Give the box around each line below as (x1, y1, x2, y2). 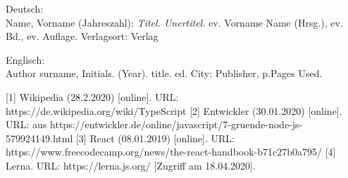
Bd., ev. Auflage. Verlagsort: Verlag (6, 29, 159, 43)
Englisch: (6, 52, 45, 67)
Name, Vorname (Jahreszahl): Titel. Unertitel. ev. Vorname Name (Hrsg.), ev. (6, 15, 343, 29)
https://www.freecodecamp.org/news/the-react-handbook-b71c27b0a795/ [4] (6, 144, 336, 159)
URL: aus (6, 117, 47, 132)
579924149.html (6, 130, 73, 145)
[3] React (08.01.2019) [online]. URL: (75, 130, 235, 145)
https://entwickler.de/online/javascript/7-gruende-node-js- (50, 117, 303, 132)
